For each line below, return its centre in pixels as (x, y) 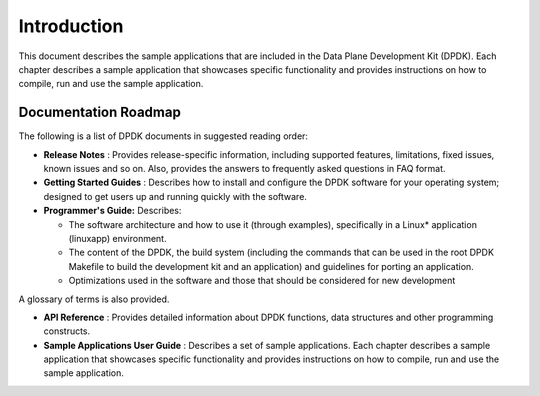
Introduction (71, 26)
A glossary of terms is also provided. (94, 299)
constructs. (67, 331)
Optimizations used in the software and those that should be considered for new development (262, 281)
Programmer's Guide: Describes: (112, 211)
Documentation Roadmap (100, 112)
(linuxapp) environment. (117, 238)
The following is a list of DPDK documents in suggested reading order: (163, 136)
